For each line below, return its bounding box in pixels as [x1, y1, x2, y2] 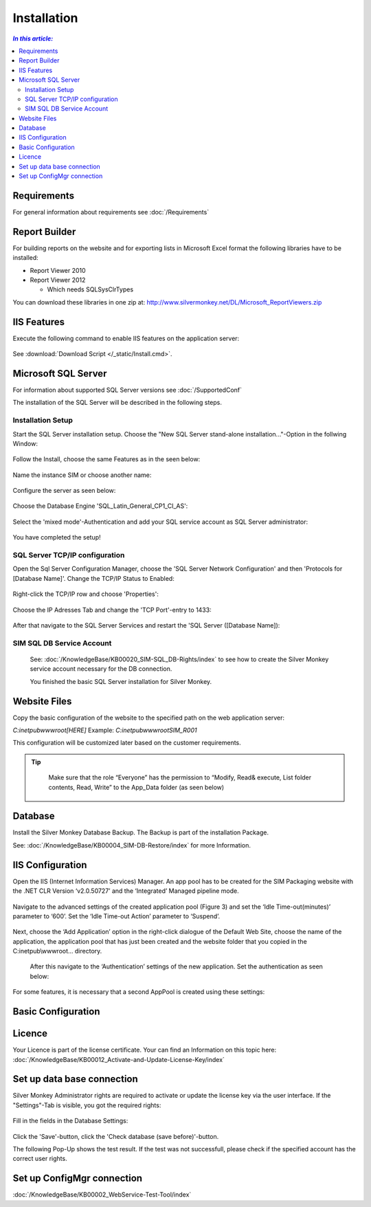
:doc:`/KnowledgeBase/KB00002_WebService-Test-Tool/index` [12, 1191, 192, 1199]
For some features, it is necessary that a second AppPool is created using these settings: [12, 988, 265, 996]
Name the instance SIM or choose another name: [12, 471, 152, 479]
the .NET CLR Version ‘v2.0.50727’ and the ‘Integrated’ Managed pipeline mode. [12, 887, 240, 895]
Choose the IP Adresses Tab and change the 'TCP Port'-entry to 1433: [12, 606, 212, 614]
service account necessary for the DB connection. [30, 665, 172, 673]
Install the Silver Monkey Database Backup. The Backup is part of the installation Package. [12, 828, 269, 837]
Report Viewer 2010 [30, 266, 86, 274]
